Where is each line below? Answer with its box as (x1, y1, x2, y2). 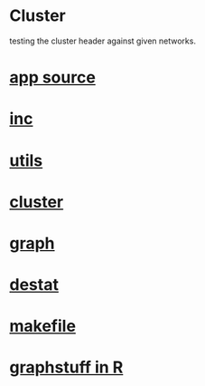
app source (9, 67, 97, 88)
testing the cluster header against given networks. (9, 35, 197, 46)
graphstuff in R (9, 357, 124, 378)
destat (9, 275, 59, 295)
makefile (9, 316, 77, 336)
